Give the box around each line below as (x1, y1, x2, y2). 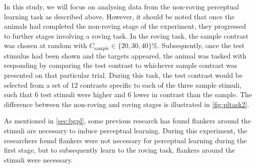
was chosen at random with (4, 40, 87, 51)
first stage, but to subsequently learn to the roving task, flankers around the (4, 145, 235, 155)
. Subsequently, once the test (157, 40, 245, 51)
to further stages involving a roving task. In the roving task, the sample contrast (4, 30, 249, 41)
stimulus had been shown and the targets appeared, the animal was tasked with (4, 50, 247, 60)
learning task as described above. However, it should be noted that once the (4, 11, 235, 21)
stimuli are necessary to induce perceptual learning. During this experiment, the (4, 125, 248, 135)
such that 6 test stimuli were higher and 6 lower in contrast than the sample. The (4, 89, 252, 100)
